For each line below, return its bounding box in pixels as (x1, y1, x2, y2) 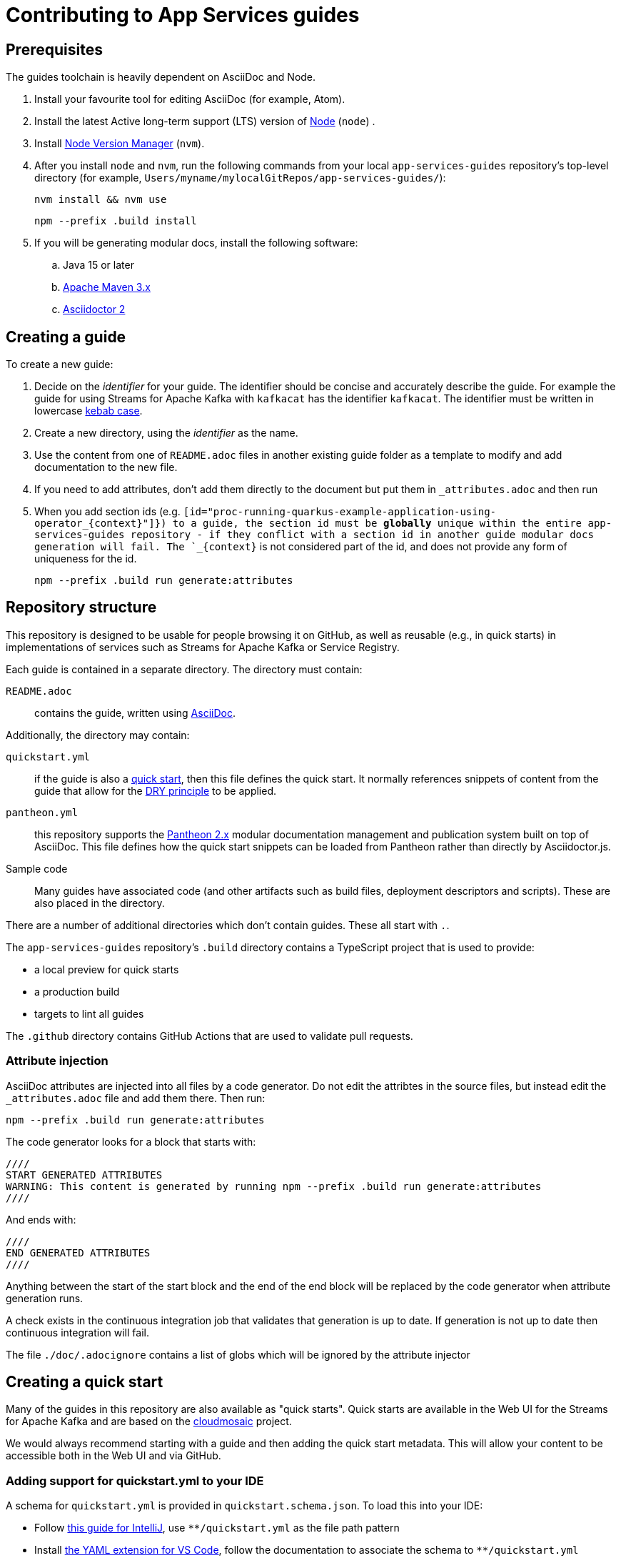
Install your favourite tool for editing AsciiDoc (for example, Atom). (34, 93, 345, 106)
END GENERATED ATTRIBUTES (6, 1246, 151, 1259)
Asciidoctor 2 (63, 303, 126, 316)
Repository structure (6, 598, 157, 617)
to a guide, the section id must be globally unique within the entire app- (172, 517, 612, 530)
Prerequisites (6, 40, 103, 59)
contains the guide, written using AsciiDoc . (34, 706, 236, 719)
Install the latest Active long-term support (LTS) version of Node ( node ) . (34, 115, 375, 128)
